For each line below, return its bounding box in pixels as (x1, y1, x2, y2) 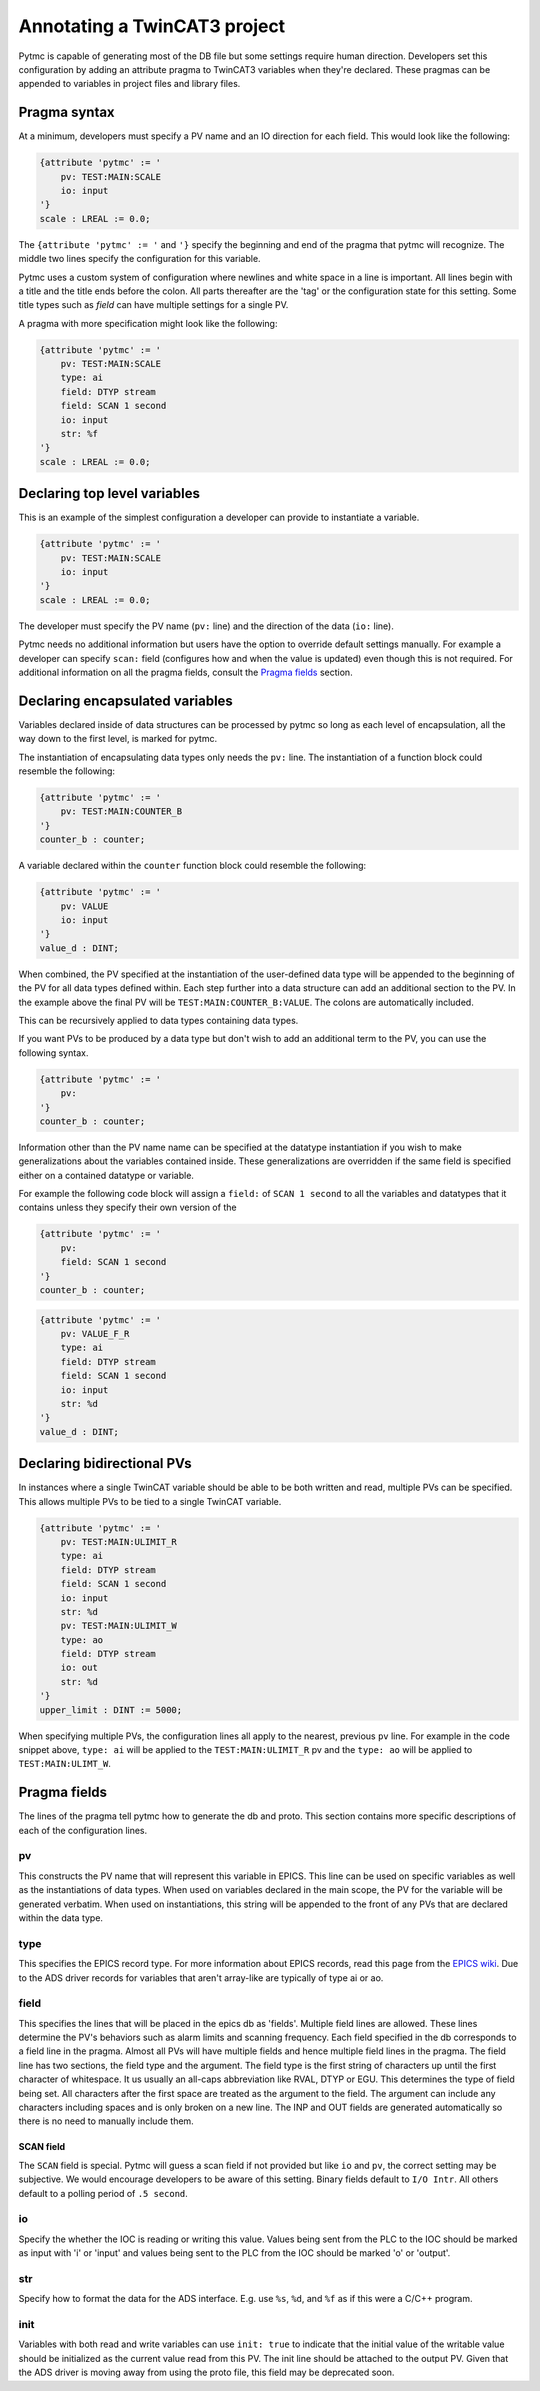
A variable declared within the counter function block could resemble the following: (18, 860, 367, 872)
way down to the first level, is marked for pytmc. (18, 733, 218, 745)
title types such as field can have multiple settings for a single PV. (18, 299, 289, 311)
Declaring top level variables (18, 485, 200, 502)
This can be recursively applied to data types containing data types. (18, 1014, 299, 1026)
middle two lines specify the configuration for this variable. (18, 253, 261, 265)
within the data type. (18, 1912, 104, 1924)
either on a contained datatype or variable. (18, 1169, 195, 1181)
